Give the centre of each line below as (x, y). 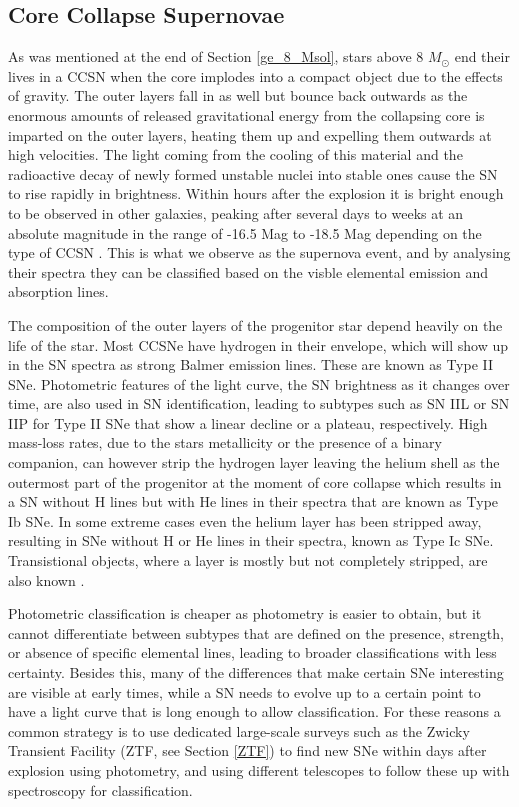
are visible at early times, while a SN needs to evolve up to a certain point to (244, 691)
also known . (46, 579)
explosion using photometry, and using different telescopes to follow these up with (259, 769)
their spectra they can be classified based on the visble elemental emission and (248, 271)
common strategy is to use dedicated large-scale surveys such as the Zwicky (239, 730)
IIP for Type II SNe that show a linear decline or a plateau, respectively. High (248, 422)
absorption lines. (58, 291)
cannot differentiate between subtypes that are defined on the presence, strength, (256, 632)
